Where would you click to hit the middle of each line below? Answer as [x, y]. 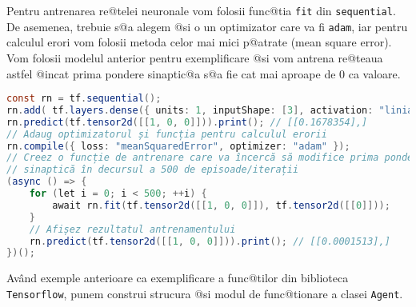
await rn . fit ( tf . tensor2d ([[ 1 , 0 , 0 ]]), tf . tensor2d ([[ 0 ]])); [221, 205]
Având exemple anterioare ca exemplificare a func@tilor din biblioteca [178, 278]
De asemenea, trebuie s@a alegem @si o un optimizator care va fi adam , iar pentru [207, 26]
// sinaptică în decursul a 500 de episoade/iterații [153, 170]
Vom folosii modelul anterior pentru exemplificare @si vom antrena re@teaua [195, 57]
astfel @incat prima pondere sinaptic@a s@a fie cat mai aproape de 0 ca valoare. [204, 73]
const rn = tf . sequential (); [84, 99]
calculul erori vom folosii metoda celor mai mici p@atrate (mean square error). [199, 42]
